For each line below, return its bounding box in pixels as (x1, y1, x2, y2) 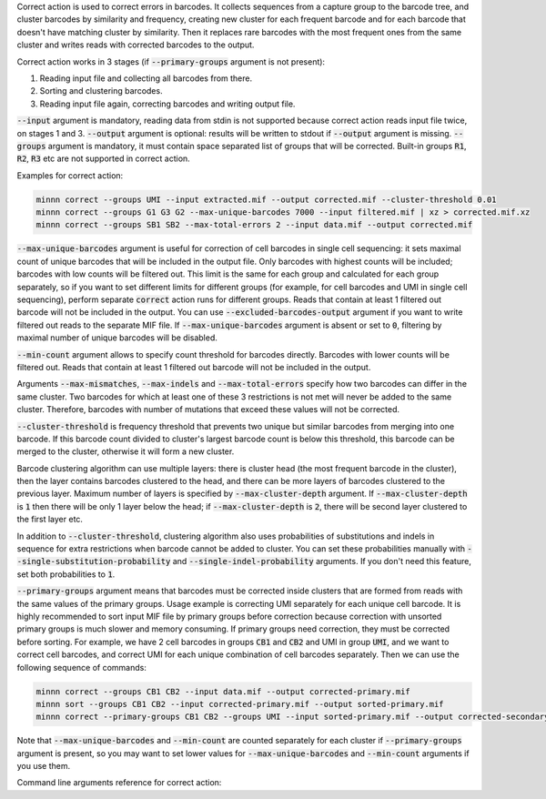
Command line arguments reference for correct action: (16, 777, 222, 788)
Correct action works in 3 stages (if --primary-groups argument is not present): (16, 56, 326, 67)
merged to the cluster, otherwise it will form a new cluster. (16, 446, 235, 457)
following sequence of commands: (16, 662, 147, 673)
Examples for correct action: (16, 169, 124, 181)
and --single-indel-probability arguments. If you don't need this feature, (172, 556, 472, 567)
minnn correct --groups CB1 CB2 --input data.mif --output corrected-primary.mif (35, 686, 411, 696)
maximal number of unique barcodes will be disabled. (16, 332, 218, 343)
